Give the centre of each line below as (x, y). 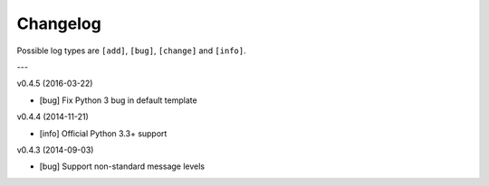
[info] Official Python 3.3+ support (103, 133)
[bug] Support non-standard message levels (122, 166)
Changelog (59, 23)
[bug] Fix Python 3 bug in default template (119, 100)
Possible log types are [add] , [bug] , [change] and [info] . (131, 51)
